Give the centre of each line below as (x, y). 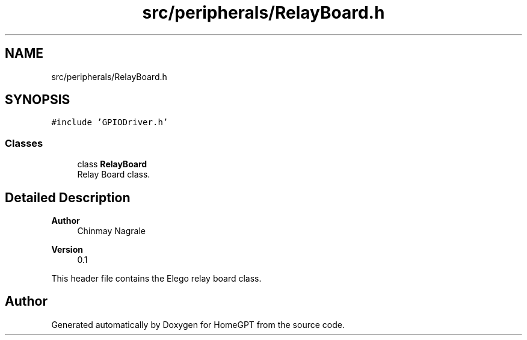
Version (67, 250)
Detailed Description (68, 197)
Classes (24, 143)
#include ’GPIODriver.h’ (110, 122)
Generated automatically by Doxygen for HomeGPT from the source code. (198, 324)
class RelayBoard (112, 164)
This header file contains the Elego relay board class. (156, 279)
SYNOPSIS (38, 100)
